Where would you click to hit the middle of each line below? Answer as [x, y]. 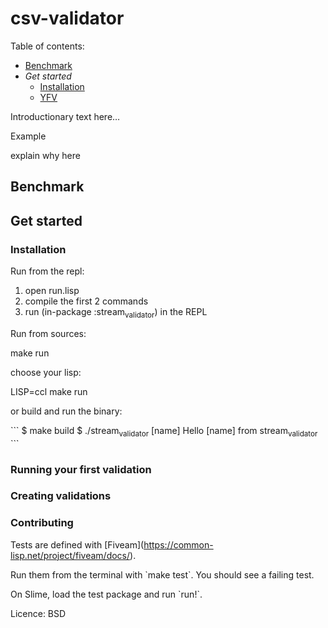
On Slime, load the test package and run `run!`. [106, 594]
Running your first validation [81, 469]
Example [28, 136]
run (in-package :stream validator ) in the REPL [116, 313]
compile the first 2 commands [86, 301]
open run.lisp [52, 291]
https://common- [178, 544]
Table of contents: [47, 46]
